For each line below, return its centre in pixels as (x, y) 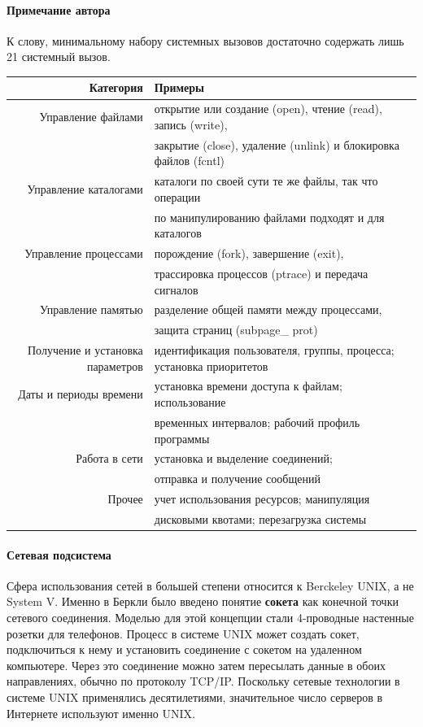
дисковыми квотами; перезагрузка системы (260, 518)
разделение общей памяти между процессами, (268, 309)
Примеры (179, 87)
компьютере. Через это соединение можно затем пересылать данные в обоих (196, 665)
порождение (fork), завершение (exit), (249, 253)
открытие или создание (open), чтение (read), (268, 109)
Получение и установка (85, 350)
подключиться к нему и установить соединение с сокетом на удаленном (184, 649)
